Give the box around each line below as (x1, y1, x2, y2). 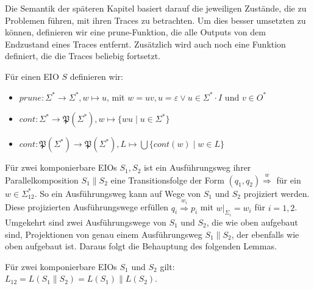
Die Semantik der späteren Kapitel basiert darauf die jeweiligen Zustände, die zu (5, 2, 307, 14)
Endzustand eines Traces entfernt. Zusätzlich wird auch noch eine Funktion (5, 37, 286, 50)
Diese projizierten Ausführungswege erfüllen (5, 201, 169, 213)
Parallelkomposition (5, 173, 79, 186)
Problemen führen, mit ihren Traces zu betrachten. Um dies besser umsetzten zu (5, 13, 306, 26)
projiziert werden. (243, 187, 310, 199)
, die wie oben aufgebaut (206, 216, 298, 229)
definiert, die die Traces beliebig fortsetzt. (5, 49, 160, 62)
